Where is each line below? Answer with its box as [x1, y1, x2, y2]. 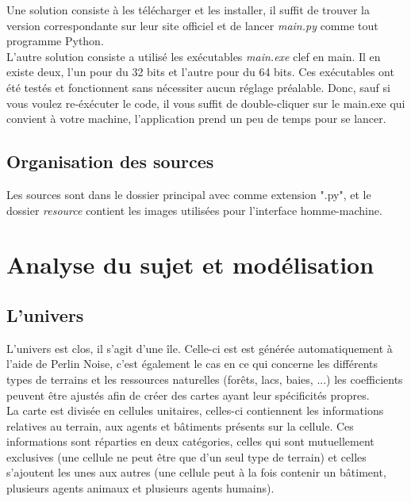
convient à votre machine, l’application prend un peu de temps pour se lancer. [6, 110, 386, 127]
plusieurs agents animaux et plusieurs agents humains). [6, 480, 275, 496]
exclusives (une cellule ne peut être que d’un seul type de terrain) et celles [6, 448, 367, 465]
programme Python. [6, 33, 104, 49]
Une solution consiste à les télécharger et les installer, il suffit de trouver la [6, 2, 371, 17]
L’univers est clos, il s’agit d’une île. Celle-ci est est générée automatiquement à [6, 339, 393, 356]
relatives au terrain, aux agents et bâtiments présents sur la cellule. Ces [6, 417, 354, 434]
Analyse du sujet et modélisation [6, 248, 375, 281]
